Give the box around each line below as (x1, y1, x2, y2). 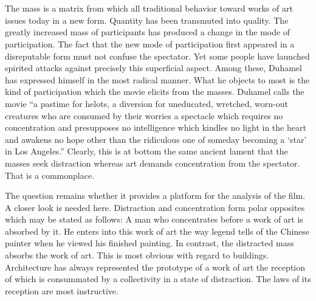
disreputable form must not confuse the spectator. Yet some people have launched (5, 49, 310, 62)
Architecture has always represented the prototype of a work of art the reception (5, 260, 306, 273)
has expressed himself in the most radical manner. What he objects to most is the (5, 73, 310, 86)
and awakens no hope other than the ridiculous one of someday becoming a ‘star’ (5, 133, 307, 145)
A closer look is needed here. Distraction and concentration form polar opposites (5, 201, 305, 213)
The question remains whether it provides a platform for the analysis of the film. (5, 189, 306, 202)
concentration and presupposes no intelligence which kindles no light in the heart (5, 121, 306, 134)
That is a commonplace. (5, 168, 95, 181)
